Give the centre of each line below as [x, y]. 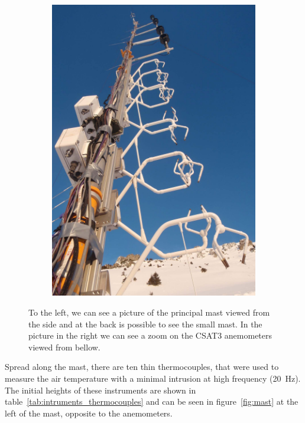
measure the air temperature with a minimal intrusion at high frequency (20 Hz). [153, 378]
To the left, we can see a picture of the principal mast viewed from [149, 312]
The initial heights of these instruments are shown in [100, 390]
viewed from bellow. [64, 347]
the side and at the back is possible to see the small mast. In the [145, 324]
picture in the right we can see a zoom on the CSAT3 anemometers [150, 335]
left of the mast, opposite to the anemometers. [89, 413]
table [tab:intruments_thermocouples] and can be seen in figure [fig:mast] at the [152, 401]
